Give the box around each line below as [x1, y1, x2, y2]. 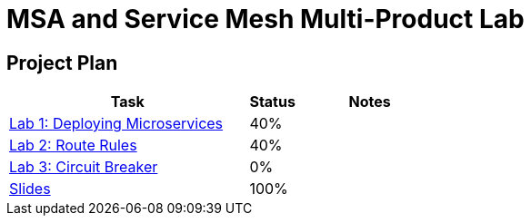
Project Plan [6, 51, 118, 74]
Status [249, 92, 296, 111]
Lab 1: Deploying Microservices [9, 114, 224, 133]
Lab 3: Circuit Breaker [9, 158, 158, 177]
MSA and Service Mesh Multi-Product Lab [6, 4, 525, 34]
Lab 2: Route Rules [9, 136, 137, 155]
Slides [9, 179, 51, 199]
